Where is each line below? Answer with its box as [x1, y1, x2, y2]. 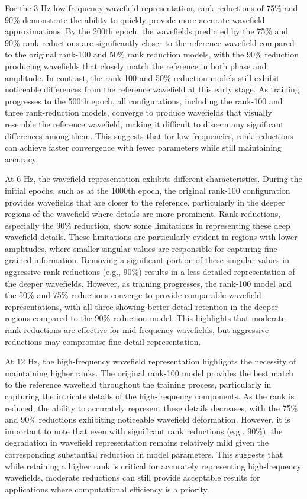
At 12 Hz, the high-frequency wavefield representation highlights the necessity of [5, 355, 296, 367]
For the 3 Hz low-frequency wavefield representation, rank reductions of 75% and [5, 2, 298, 14]
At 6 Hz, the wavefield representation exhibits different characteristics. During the [5, 172, 302, 185]
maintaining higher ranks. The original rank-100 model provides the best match [5, 366, 294, 379]
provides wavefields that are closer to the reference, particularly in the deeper [5, 196, 285, 208]
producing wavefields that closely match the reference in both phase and [5, 59, 267, 72]
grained [5, 254, 32, 266]
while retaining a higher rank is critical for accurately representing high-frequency [5, 459, 302, 472]
